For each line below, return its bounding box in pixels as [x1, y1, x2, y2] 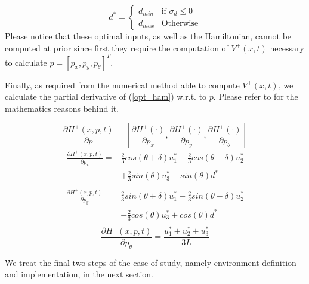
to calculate [5, 56, 47, 68]
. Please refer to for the [213, 90, 298, 103]
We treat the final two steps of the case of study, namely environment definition [5, 256, 296, 268]
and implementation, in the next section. [5, 268, 153, 280]
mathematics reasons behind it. [5, 102, 119, 114]
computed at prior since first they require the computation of [5, 41, 228, 54]
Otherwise [161, 19, 199, 28]
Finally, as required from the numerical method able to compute [5, 78, 240, 91]
